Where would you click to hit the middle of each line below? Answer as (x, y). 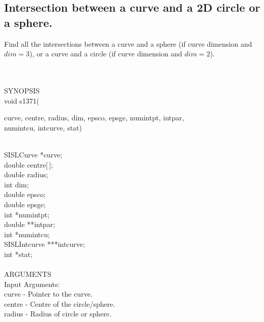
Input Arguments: (32, 284)
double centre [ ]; (29, 164)
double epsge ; (25, 204)
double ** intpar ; (30, 224)
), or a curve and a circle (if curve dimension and (106, 54)
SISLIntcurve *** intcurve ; (45, 244)
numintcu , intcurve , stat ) (43, 127)
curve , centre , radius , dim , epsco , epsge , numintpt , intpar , (94, 118)
